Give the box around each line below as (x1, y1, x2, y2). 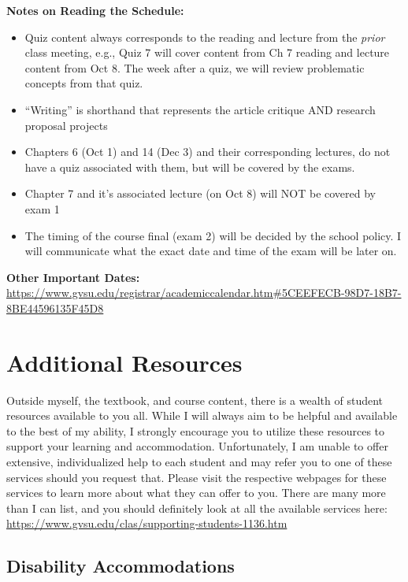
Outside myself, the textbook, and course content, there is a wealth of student (6, 391, 384, 408)
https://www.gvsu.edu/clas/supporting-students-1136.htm (6, 515, 287, 532)
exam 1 (24, 200, 60, 217)
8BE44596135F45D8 (6, 299, 104, 316)
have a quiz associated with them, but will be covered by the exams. (24, 158, 355, 175)
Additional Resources (6, 346, 243, 378)
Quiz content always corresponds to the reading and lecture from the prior (24, 28, 385, 45)
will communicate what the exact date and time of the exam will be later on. (24, 243, 397, 259)
